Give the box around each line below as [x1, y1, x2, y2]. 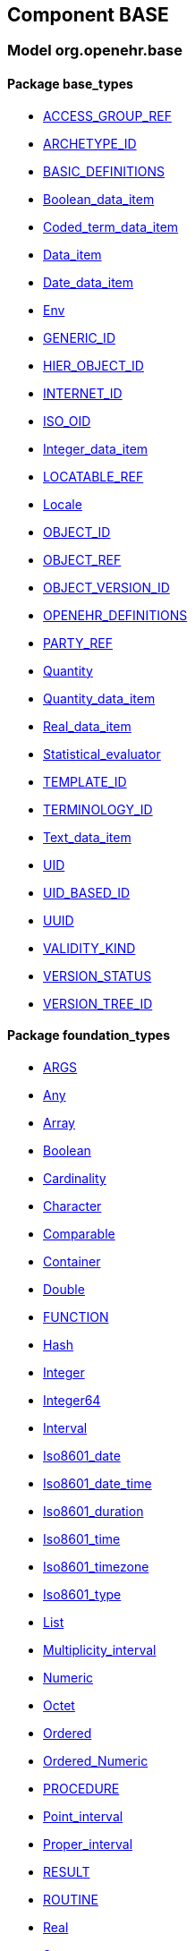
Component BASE [7, 4, 169, 26]
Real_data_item [43, 718, 131, 734]
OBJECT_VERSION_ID [43, 579, 170, 595]
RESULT [43, 1863, 90, 1879]
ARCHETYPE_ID [43, 135, 137, 151]
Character [43, 1197, 102, 1214]
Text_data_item [43, 829, 131, 845]
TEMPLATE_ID [43, 773, 127, 789]
